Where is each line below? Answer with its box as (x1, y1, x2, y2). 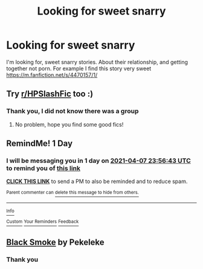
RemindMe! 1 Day (6, 138, 73, 149)
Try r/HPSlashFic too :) (6, 89, 94, 99)
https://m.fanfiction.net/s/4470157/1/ (6, 71, 98, 78)
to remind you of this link (6, 164, 80, 172)
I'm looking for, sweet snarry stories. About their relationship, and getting (6, 58, 188, 65)
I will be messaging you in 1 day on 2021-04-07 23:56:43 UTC (6, 156, 192, 165)
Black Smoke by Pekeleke (6, 237, 105, 248)
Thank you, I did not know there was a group (6, 107, 139, 116)
